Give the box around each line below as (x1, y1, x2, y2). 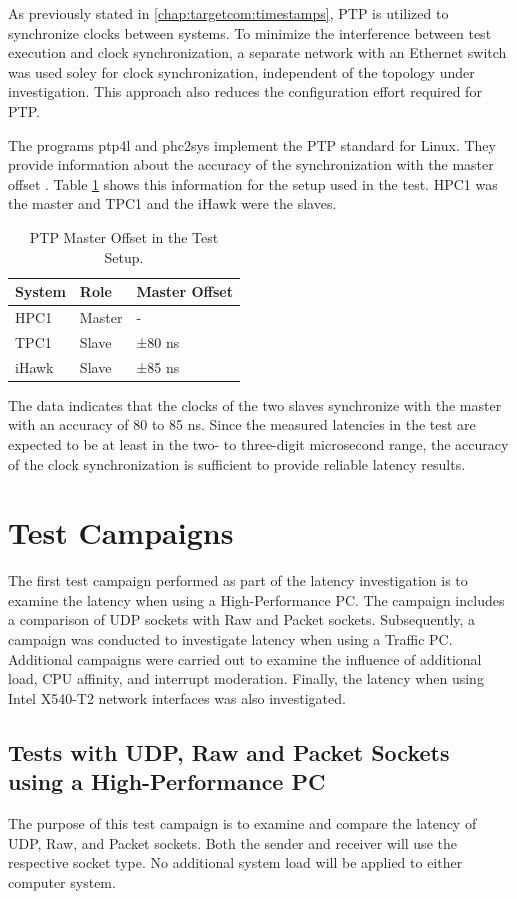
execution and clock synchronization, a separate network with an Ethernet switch (8, 42, 507, 63)
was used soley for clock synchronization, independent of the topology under (8, 61, 475, 82)
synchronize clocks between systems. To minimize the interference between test (8, 22, 492, 43)
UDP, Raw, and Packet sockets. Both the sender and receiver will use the (8, 832, 457, 853)
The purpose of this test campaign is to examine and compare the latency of (8, 813, 477, 833)
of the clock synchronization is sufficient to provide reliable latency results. (8, 453, 466, 474)
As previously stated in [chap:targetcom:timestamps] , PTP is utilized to (8, 3, 449, 23)
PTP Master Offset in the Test (29, 226, 219, 247)
